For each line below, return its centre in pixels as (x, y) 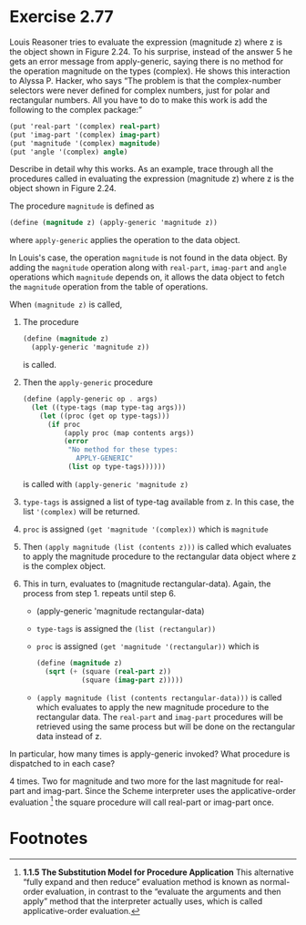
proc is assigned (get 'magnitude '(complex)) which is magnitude (145, 529)
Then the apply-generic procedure (87, 382)
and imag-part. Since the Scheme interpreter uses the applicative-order (161, 790)
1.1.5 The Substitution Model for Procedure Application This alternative (158, 872)
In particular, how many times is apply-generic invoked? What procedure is (150, 754)
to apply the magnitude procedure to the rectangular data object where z (159, 556)
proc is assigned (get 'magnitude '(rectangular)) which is (148, 646)
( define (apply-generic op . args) (90, 399)
